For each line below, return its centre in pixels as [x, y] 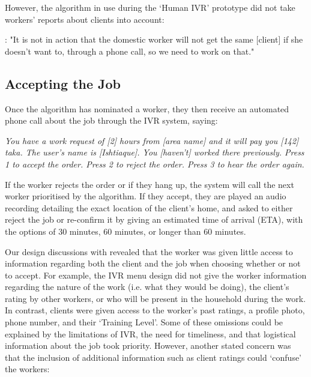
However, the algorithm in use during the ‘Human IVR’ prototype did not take [150, 7]
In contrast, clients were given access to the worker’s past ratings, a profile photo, [155, 310]
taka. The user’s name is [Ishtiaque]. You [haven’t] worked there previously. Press [155, 152]
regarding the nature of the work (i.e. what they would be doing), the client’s [147, 287]
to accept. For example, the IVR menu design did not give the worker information [156, 275]
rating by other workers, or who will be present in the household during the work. [155, 298]
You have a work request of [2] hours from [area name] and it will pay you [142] [152, 140]
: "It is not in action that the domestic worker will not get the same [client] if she [154, 39]
